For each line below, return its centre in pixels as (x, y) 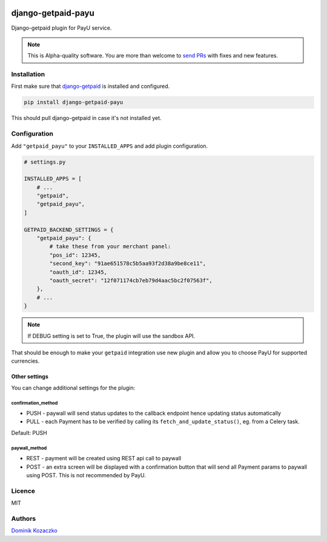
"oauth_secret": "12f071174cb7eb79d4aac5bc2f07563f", (131, 281)
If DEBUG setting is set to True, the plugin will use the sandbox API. (111, 335)
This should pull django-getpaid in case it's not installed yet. (86, 118)
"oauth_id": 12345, (78, 272)
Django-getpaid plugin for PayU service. (61, 28)
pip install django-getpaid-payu (74, 102)
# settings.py (45, 162)
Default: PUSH (29, 432)
